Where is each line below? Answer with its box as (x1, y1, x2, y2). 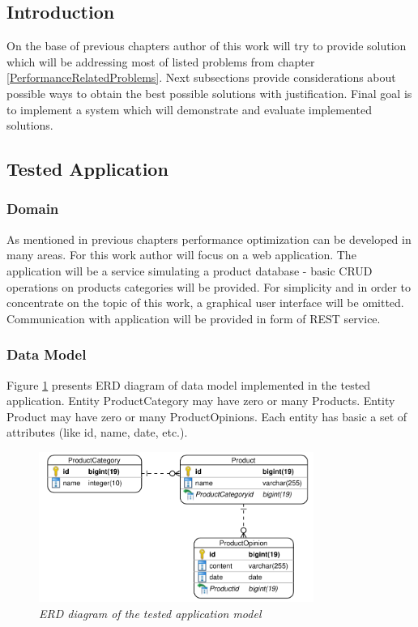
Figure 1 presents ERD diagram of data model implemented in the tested (6, 376, 371, 393)
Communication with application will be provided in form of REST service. (6, 309, 381, 326)
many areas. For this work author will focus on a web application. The (6, 246, 356, 263)
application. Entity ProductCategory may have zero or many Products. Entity (6, 392, 395, 409)
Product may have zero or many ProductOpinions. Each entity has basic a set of (6, 407, 407, 424)
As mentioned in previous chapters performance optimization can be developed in (6, 230, 412, 247)
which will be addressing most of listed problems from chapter (6, 53, 315, 70)
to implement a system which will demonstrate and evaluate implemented (6, 100, 372, 117)
